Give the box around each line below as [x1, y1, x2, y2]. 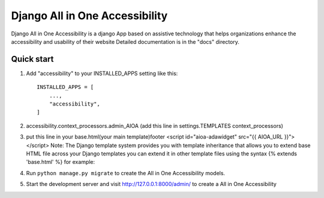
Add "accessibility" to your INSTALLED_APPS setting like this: [26, 70, 178, 77]
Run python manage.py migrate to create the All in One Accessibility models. [26, 169, 225, 176]
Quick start [11, 54, 54, 64]
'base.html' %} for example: [26, 158, 95, 166]
